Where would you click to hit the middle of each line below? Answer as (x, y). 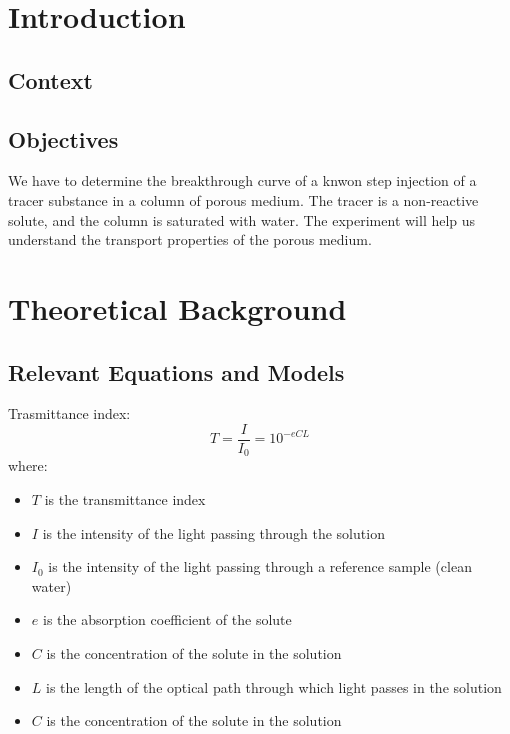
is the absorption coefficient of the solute (167, 619)
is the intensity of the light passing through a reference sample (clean (260, 566)
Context (50, 79)
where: (28, 465)
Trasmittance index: (69, 413)
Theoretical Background (177, 307)
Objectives (63, 138)
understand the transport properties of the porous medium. (190, 239)
